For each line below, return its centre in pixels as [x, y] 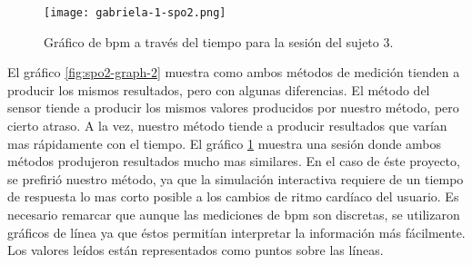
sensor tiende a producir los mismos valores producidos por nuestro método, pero [233, 108]
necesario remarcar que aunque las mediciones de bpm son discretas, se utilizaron [234, 214]
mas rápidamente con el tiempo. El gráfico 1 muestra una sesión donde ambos [225, 143]
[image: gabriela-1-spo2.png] [135, 13]
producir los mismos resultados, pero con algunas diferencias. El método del [219, 89]
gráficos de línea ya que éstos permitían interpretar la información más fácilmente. [236, 232]
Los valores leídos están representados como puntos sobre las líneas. [196, 250]
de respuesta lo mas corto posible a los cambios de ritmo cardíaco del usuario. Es [233, 196]
